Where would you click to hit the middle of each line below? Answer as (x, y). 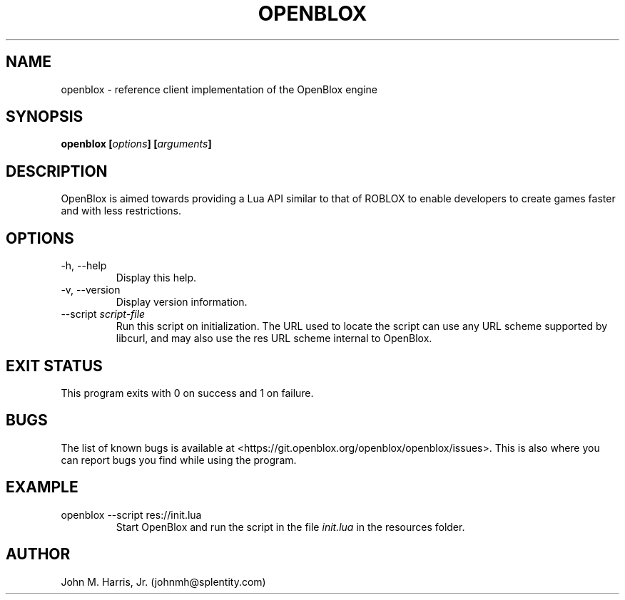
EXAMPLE (42, 487)
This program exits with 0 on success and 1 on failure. (187, 393)
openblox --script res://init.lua (131, 514)
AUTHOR (38, 554)
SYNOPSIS (45, 117)
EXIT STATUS (54, 366)
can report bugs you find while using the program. (179, 460)
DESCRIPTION (57, 171)
